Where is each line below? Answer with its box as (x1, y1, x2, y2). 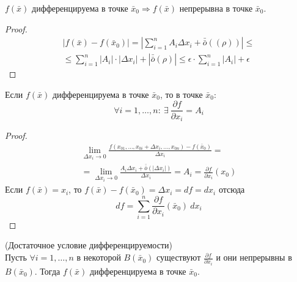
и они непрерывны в (216, 251, 292, 264)
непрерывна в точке (179, 2, 253, 14)
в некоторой (76, 251, 121, 264)
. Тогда (34, 265, 61, 277)
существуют (156, 251, 201, 264)
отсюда (218, 183, 245, 196)
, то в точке (159, 87, 203, 100)
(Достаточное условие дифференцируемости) (5, 239, 172, 251)
